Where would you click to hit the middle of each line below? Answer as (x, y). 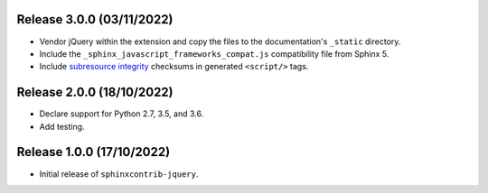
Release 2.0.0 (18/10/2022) (95, 92)
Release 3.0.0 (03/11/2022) (95, 19)
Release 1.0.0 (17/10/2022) (94, 152)
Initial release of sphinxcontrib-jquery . (119, 174)
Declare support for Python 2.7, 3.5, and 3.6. (122, 114)
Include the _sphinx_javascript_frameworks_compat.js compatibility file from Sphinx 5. (214, 53)
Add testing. (62, 126)
